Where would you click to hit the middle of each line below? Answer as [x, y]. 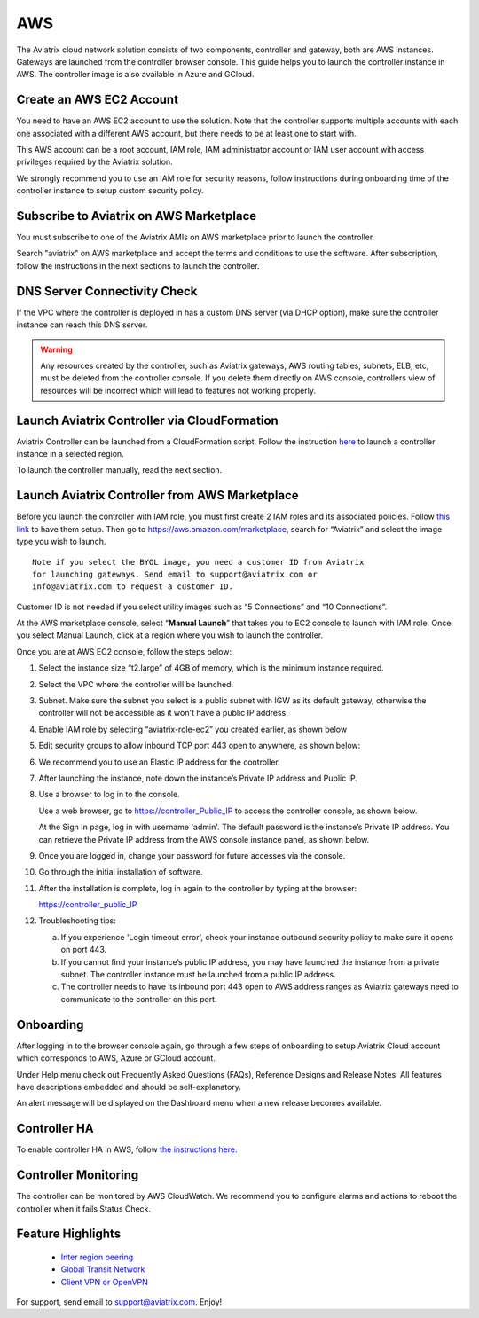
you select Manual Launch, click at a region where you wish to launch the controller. [170, 635]
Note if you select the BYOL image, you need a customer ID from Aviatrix [198, 562]
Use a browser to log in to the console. [110, 795]
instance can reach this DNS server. [82, 325]
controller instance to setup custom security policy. [110, 191]
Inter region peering [97, 1257]
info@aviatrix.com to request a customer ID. [133, 587]
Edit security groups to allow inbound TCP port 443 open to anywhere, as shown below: [200, 746]
